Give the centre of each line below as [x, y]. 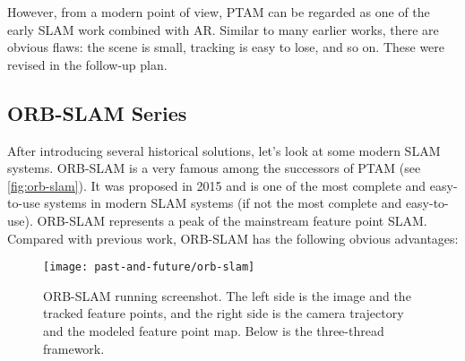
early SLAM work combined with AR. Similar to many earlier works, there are [223, 29]
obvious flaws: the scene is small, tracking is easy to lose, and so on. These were [226, 47]
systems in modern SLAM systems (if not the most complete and [223, 203]
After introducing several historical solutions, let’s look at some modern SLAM [224, 150]
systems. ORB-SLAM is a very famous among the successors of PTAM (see [214, 168]
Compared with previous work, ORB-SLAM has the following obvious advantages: [233, 238]
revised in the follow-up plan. [87, 64]
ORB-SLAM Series [97, 112]
